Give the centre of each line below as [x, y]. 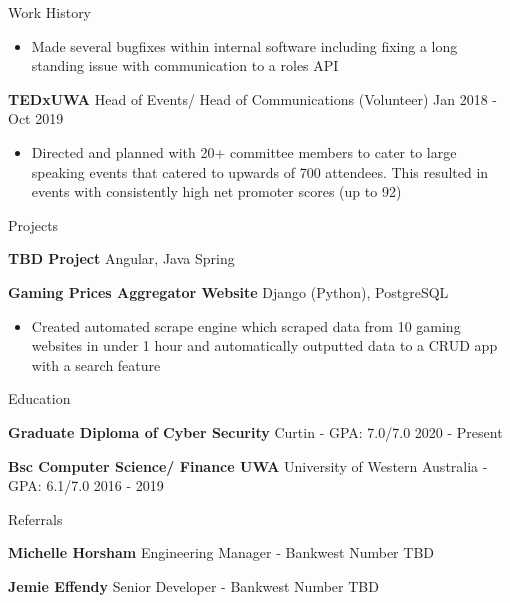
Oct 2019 [36, 118]
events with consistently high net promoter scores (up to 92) [216, 191]
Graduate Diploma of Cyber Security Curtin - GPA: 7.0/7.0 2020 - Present [255, 431]
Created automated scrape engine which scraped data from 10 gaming [246, 325]
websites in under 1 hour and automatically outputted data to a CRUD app [264, 345]
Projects [33, 224]
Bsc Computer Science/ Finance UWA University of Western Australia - [248, 465]
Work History [50, 12]
